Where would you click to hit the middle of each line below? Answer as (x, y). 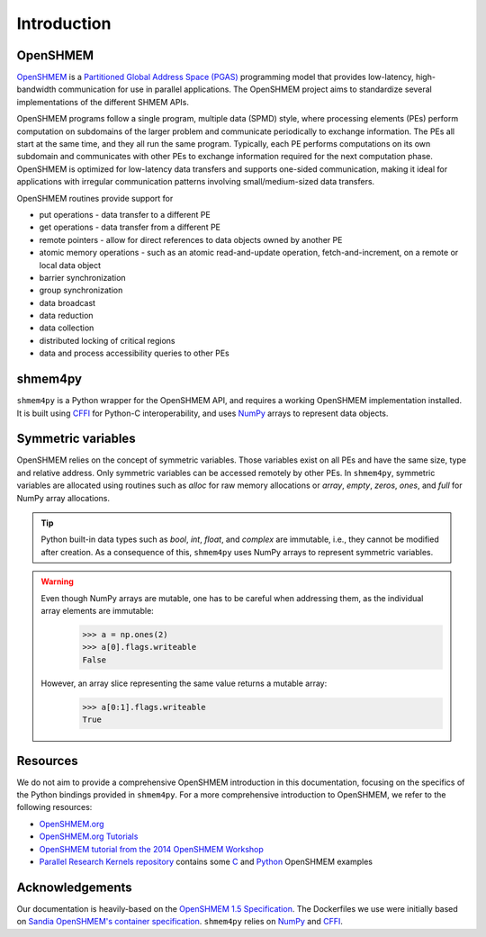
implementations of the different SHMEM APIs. (103, 102)
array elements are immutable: (98, 610)
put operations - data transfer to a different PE (125, 214)
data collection (67, 328)
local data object (70, 265)
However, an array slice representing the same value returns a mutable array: (184, 683)
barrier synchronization (82, 277)
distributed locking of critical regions (107, 340)
